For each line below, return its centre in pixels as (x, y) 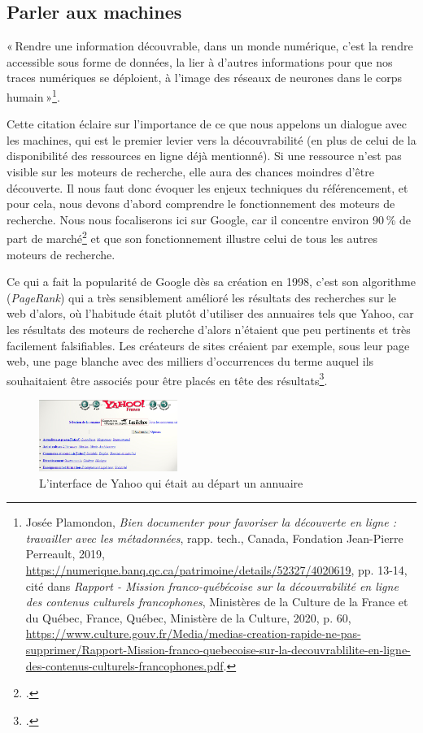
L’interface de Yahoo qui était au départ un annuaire (171, 482)
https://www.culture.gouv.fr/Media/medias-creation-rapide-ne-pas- (193, 633)
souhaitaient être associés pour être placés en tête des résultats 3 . (167, 379)
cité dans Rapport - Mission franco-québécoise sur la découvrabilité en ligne (212, 586)
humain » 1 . (33, 95)
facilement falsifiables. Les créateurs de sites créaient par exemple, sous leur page (208, 345)
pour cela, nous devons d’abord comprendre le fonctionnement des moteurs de (201, 204)
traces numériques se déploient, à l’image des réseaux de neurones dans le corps (205, 78)
